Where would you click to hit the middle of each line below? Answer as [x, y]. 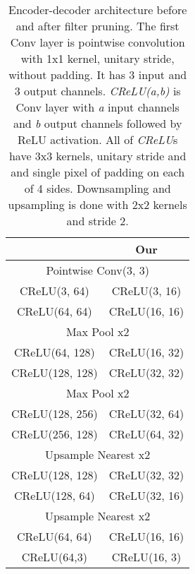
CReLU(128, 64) [55, 495]
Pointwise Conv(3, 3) [97, 270]
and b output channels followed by [97, 123]
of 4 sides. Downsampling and [97, 188]
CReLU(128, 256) [55, 413]
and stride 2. [97, 221]
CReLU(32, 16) [146, 495]
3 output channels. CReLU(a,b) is [97, 91]
